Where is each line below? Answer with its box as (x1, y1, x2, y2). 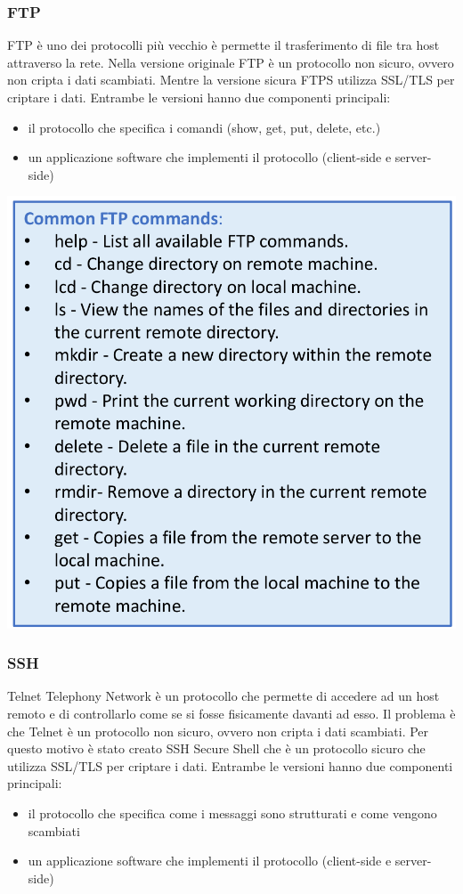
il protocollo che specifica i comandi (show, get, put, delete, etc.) (28, 118, 381, 136)
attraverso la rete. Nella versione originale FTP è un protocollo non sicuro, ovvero (7, 53, 454, 71)
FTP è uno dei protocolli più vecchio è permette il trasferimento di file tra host (7, 36, 440, 54)
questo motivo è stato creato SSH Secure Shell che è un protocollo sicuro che (7, 739, 426, 758)
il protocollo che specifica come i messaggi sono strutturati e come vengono (28, 803, 437, 822)
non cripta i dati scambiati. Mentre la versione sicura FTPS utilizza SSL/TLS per (7, 70, 455, 89)
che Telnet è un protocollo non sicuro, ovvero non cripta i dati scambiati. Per (7, 721, 429, 740)
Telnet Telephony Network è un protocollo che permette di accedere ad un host (7, 687, 440, 705)
